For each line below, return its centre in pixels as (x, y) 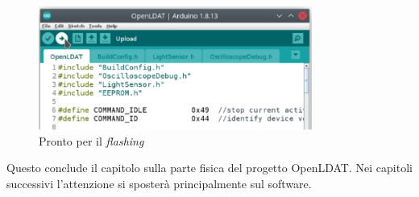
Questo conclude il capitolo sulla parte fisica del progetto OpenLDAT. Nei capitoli (209, 168)
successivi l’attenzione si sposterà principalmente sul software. (159, 184)
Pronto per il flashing (91, 140)
